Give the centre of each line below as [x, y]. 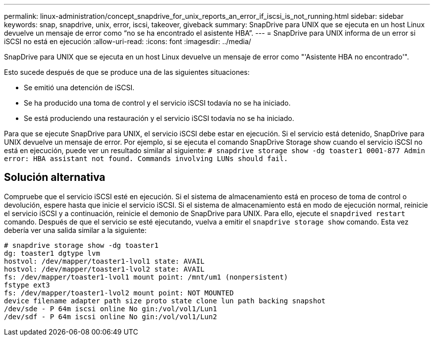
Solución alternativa [55, 177]
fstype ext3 [27, 285]
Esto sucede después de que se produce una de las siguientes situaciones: [127, 72]
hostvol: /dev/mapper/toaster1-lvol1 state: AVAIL [104, 261]
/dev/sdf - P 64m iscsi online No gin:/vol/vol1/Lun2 [110, 316]
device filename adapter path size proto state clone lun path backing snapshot [165, 301]
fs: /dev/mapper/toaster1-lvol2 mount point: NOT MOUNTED [119, 293]
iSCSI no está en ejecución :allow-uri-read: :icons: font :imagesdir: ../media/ [128, 41]
